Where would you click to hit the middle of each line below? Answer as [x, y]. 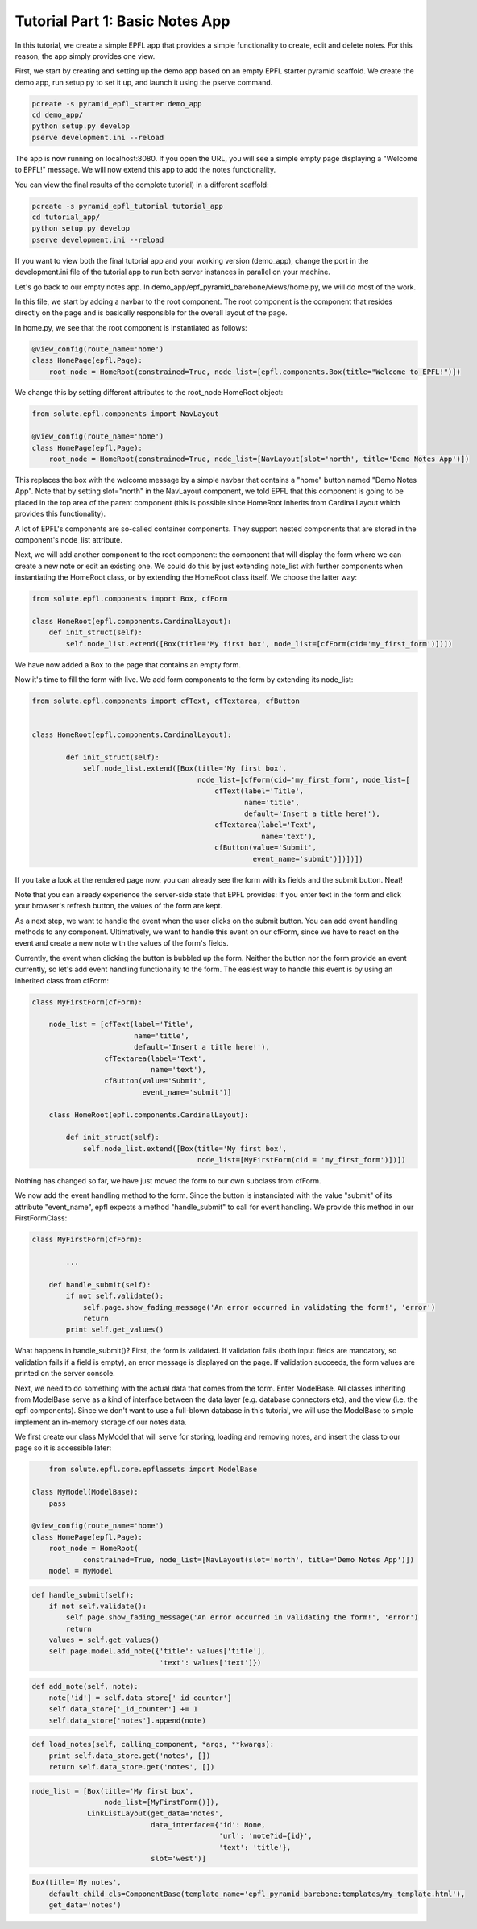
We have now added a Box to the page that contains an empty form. [128, 664]
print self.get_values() [115, 1330]
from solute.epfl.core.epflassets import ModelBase [153, 1470]
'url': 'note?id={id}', [265, 1836]
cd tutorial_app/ [66, 217]
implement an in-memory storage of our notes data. [101, 1422]
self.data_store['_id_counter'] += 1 [123, 1709]
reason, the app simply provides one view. [85, 56]
